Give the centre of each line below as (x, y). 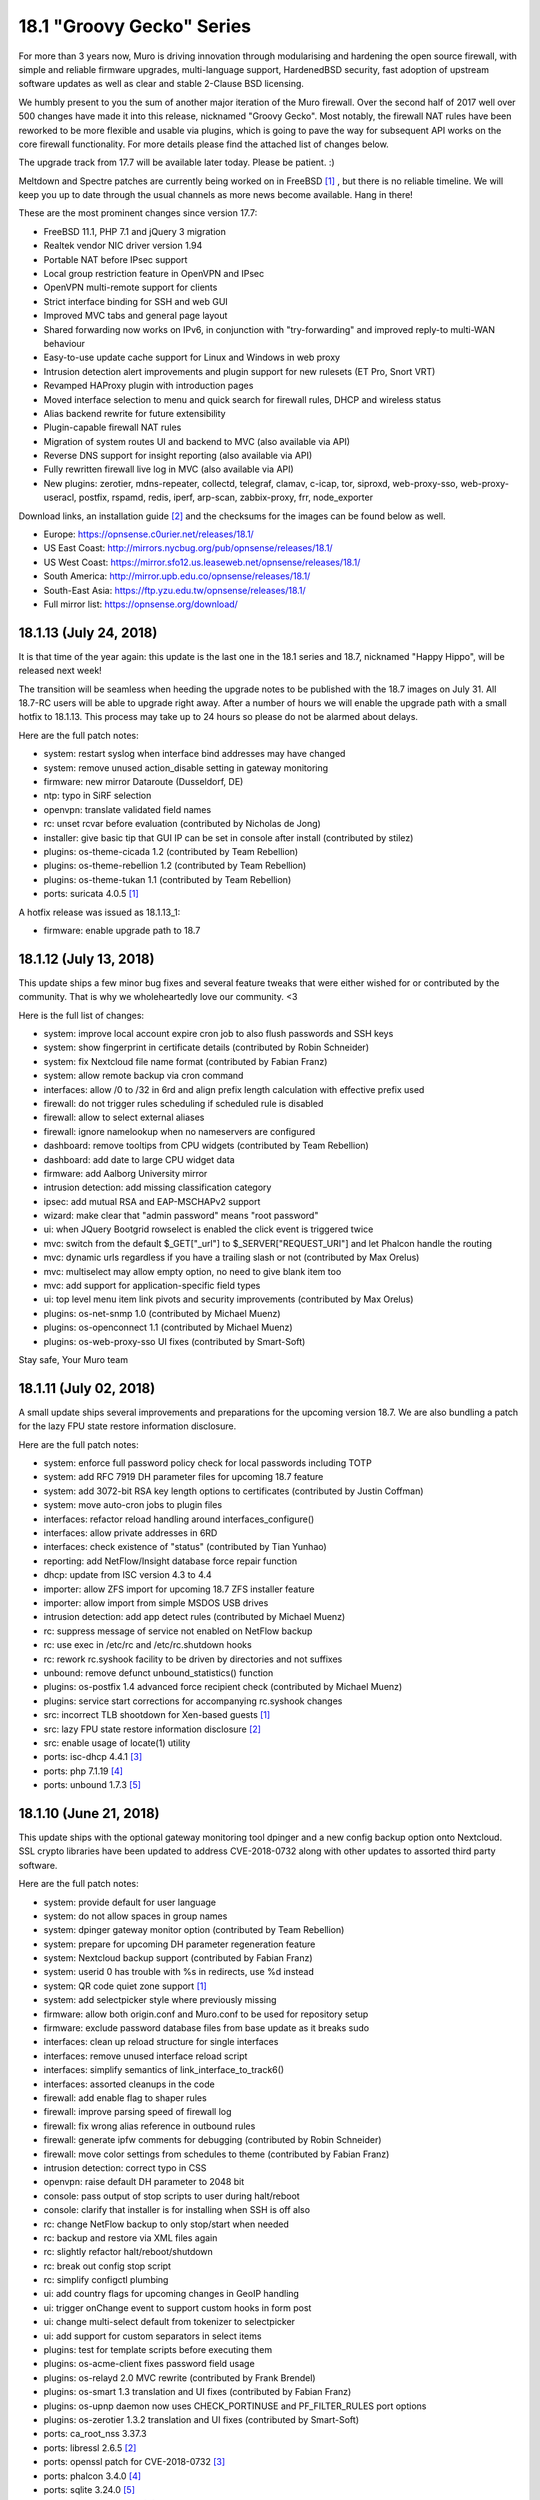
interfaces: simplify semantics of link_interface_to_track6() (164, 2070)
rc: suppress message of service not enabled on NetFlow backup (178, 1631)
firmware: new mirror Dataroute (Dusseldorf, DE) (143, 782)
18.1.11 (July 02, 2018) (87, 1388)
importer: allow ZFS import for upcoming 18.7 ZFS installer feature (179, 1589)
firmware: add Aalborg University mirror (125, 1173)
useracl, (60, 497)
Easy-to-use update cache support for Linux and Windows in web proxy (191, 357)
